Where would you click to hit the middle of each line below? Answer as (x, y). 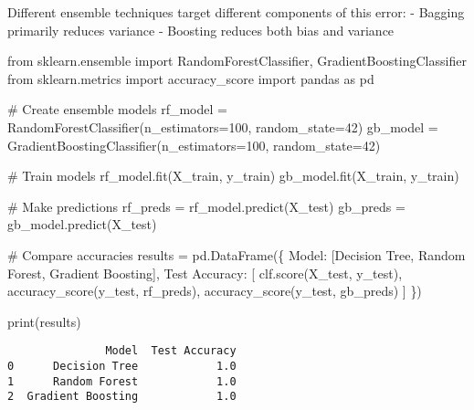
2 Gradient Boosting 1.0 (122, 397)
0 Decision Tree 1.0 (122, 366)
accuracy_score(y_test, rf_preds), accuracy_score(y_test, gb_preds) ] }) (215, 291)
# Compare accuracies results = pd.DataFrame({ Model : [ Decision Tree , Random (237, 254)
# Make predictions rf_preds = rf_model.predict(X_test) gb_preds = (206, 206)
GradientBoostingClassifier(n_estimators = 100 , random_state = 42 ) (194, 145)
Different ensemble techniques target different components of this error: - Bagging (236, 12)
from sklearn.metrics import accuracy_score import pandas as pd (191, 78)
